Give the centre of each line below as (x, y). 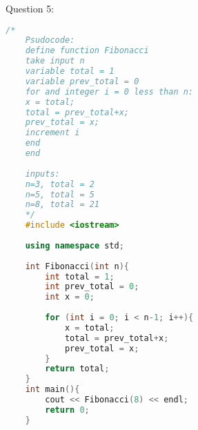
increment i (52, 133)
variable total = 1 (70, 71)
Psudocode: (50, 40)
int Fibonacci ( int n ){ (77, 266)
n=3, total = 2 (60, 184)
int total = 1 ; (80, 276)
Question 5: (30, 8)
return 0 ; (67, 410)
